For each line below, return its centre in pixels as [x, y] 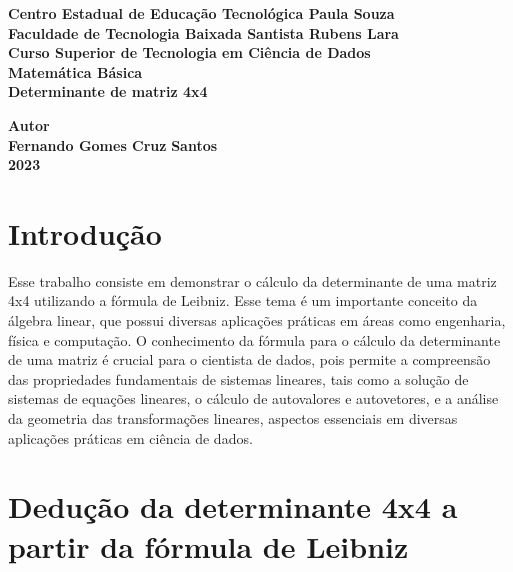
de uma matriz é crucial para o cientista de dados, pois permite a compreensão [249, 359]
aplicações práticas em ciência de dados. [130, 437]
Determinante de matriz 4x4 [108, 91]
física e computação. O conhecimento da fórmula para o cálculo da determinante [254, 339]
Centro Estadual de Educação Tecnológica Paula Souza [201, 13]
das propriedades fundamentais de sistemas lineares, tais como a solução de [238, 378]
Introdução [85, 232]
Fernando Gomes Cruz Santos [113, 144]
